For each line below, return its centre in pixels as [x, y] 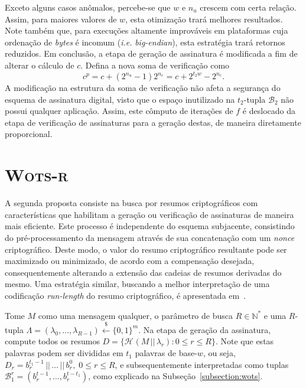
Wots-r [37, 175]
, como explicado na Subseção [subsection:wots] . [175, 376]
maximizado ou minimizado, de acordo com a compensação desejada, [130, 261]
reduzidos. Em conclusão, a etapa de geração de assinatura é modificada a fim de [151, 53]
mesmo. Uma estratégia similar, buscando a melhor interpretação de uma [137, 284]
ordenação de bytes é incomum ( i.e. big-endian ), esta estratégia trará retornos [145, 42]
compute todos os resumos [52, 341]
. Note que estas [245, 341]
